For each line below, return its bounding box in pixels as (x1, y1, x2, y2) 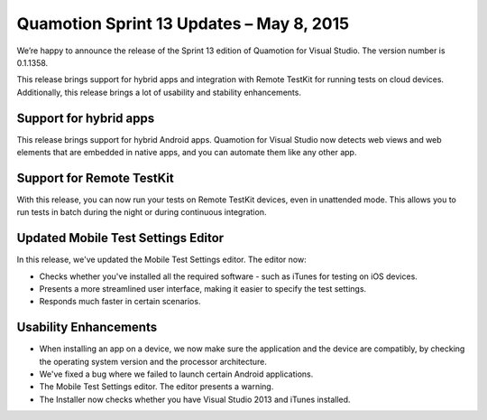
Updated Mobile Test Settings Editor (16, 230, 225, 246)
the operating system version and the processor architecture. (39, 356, 268, 367)
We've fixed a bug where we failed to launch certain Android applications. (39, 369, 314, 379)
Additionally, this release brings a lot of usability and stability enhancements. (16, 87, 302, 98)
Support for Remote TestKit (16, 170, 175, 185)
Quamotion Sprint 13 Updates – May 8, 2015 (16, 14, 350, 33)
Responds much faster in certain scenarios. (39, 296, 201, 307)
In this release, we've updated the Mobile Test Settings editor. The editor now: (16, 254, 307, 266)
